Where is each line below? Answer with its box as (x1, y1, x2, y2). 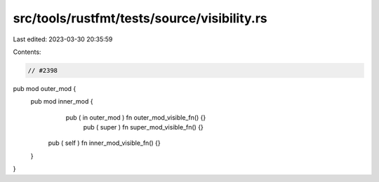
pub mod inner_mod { (30, 97, 93, 106)
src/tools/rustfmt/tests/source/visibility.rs (13, 10, 268, 26)
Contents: (13, 48, 41, 56)
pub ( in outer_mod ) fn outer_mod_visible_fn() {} (65, 113, 206, 122)
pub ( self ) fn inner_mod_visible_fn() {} (48, 139, 161, 147)
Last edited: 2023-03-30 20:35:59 (13, 35, 113, 43)
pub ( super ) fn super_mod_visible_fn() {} (83, 123, 204, 132)
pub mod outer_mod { (13, 84, 77, 92)
